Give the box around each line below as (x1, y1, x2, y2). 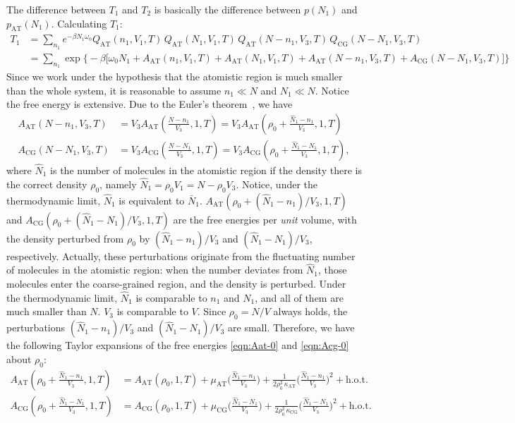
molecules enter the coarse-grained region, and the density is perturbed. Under (6, 276, 346, 291)
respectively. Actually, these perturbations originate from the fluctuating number (6, 248, 356, 263)
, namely (99, 176, 137, 191)
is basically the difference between (154, 2, 301, 16)
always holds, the (273, 304, 348, 319)
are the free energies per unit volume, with (173, 211, 357, 226)
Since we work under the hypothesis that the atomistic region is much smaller (6, 68, 343, 83)
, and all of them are (255, 290, 344, 305)
